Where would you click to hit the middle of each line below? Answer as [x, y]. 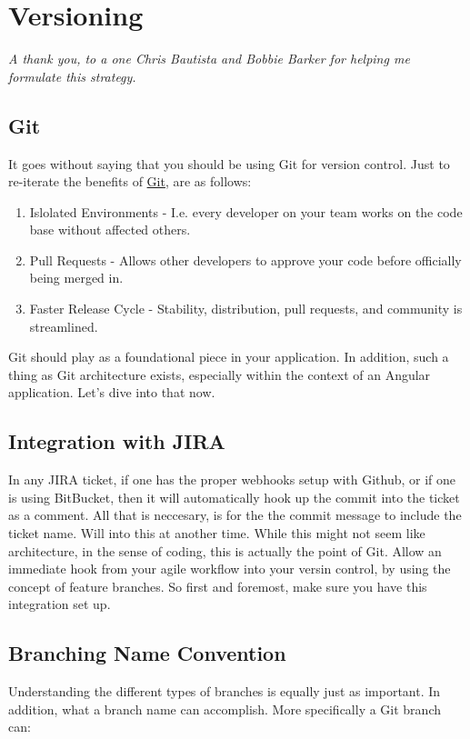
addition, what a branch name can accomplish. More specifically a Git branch [225, 709]
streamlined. [64, 326]
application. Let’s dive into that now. [112, 392]
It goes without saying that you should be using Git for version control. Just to [229, 163]
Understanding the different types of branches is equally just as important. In [225, 691]
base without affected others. [110, 230]
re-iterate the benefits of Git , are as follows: [130, 181]
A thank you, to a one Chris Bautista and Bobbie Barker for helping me [209, 59]
